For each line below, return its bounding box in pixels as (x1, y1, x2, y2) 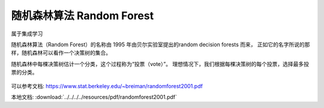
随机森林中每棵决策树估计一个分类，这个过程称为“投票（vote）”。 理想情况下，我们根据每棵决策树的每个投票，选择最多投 (11, 60, 309, 67)
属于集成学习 (11, 30, 43, 37)
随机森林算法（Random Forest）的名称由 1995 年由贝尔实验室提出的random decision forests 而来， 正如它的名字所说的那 (11, 41, 310, 48)
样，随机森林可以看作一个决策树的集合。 (11, 49, 111, 56)
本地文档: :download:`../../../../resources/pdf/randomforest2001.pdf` (11, 93, 177, 100)
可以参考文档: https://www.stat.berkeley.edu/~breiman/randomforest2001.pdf (11, 82, 203, 89)
